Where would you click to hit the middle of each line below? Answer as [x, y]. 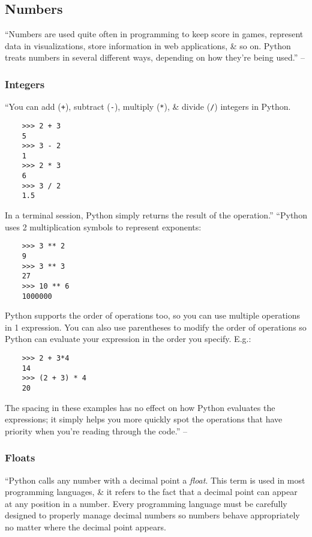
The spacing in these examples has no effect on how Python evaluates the [140, 407]
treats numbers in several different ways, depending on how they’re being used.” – [155, 57]
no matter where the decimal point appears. [85, 527]
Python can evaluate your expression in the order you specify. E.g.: [128, 339]
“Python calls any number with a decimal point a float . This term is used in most [155, 480]
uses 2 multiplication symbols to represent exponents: [103, 226]
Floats [20, 457]
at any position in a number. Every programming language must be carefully [146, 503]
